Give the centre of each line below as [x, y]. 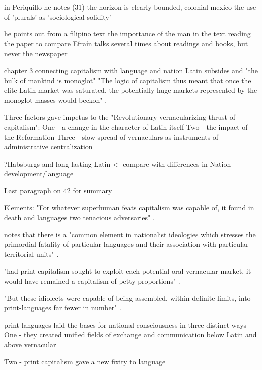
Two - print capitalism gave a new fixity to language [85, 361]
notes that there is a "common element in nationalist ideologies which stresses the [130, 234]
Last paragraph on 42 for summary [58, 190]
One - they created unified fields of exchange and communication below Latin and [130, 334]
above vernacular [30, 345]
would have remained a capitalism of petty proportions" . [92, 281]
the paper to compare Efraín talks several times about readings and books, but [126, 43]
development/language [39, 173]
